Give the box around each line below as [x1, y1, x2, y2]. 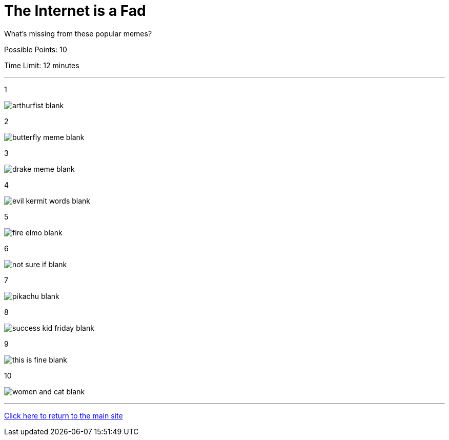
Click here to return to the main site [4, 411, 123, 420]
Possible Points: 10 [4, 45, 67, 54]
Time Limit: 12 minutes [4, 61, 79, 70]
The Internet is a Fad [4, 2, 146, 19]
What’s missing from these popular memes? [4, 29, 152, 38]
